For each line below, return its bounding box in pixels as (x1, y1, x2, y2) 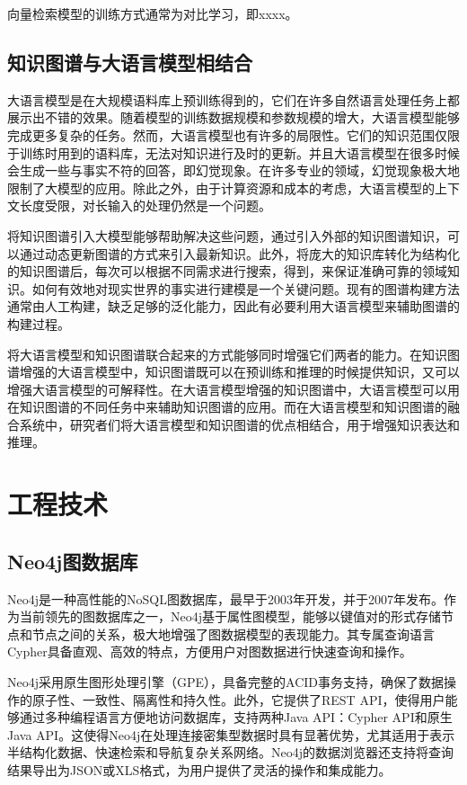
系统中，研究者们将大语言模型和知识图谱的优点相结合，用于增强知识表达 (19, 415, 447, 433)
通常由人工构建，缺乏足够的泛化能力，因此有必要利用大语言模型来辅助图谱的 (7, 297, 460, 316)
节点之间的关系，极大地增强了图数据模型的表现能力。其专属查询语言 (31, 624, 435, 643)
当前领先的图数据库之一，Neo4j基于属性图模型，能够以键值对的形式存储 (19, 607, 441, 626)
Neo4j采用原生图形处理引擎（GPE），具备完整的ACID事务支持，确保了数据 (7, 673, 445, 691)
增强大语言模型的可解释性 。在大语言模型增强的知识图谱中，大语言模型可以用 (7, 379, 460, 398)
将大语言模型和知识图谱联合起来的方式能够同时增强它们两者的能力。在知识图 (7, 344, 460, 363)
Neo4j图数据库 (7, 547, 138, 575)
